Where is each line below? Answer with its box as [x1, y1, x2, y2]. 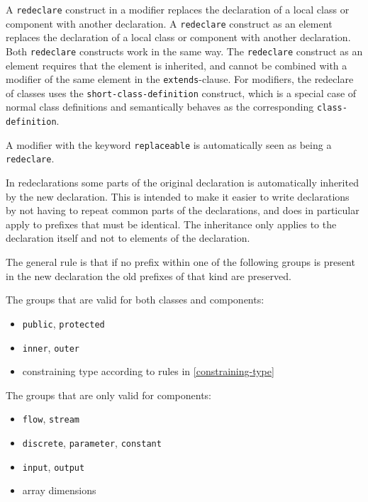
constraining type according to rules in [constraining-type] [22, 364, 274, 379]
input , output [22, 459, 85, 474]
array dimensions [22, 483, 96, 498]
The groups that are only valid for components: [6, 387, 212, 402]
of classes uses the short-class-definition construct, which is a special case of [6, 85, 357, 100]
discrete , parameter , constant [22, 435, 162, 450]
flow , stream [22, 411, 79, 426]
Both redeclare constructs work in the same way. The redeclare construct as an [6, 43, 363, 58]
